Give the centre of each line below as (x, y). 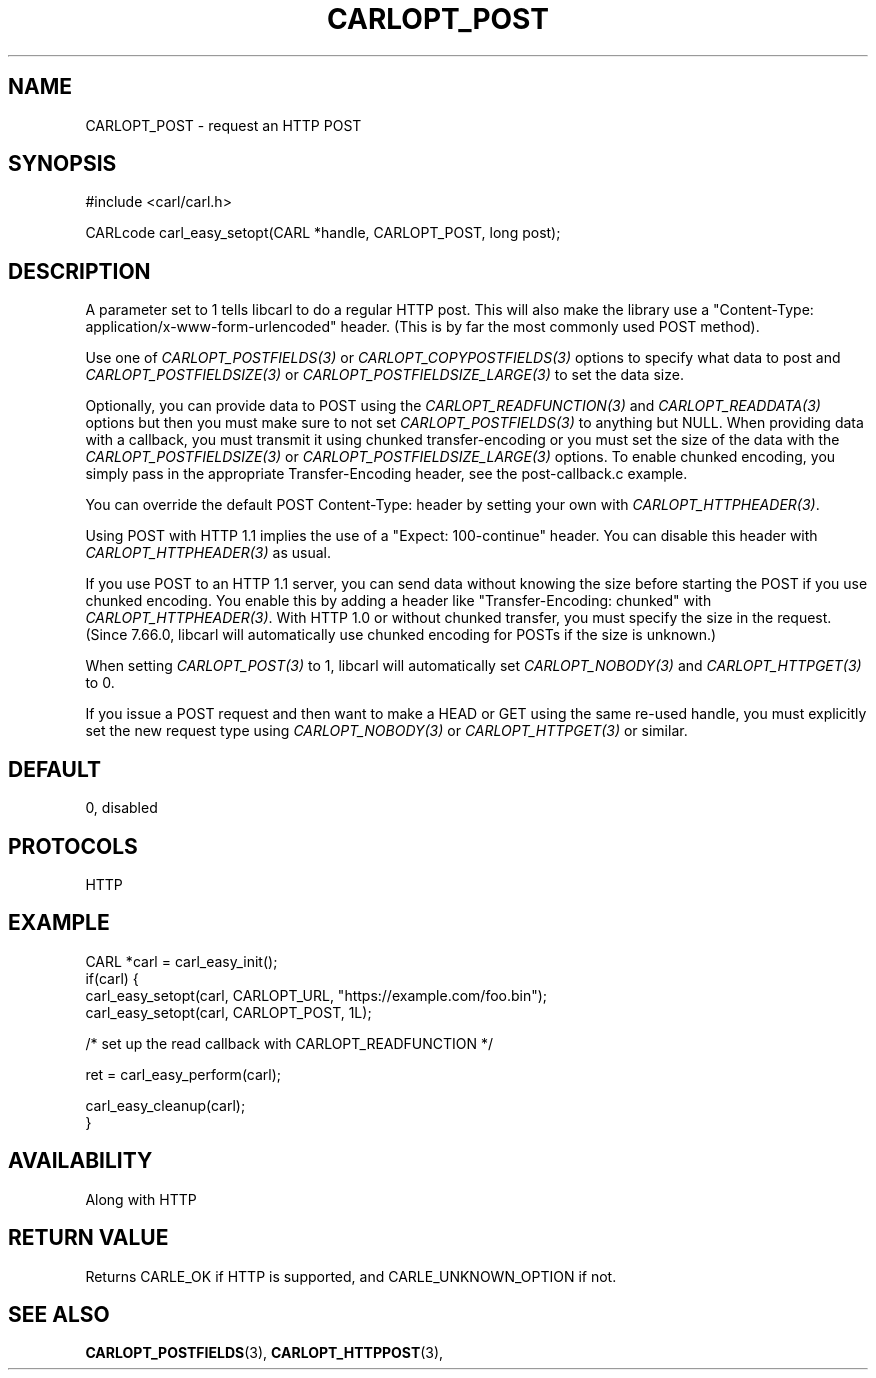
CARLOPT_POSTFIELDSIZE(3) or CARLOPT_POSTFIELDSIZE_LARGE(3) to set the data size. (384, 375)
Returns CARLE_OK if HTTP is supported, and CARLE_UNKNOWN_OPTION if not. (351, 1276)
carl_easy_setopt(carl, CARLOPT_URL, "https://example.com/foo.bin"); (316, 995)
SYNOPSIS (62, 164)
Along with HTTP (141, 1199)
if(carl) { (112, 978)
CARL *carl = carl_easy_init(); (181, 961)
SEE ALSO (59, 1314)
